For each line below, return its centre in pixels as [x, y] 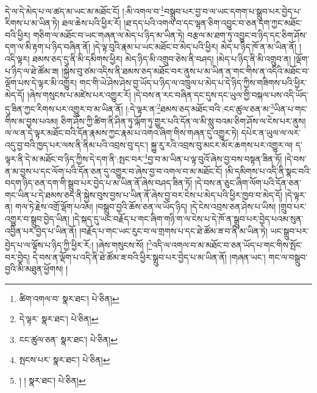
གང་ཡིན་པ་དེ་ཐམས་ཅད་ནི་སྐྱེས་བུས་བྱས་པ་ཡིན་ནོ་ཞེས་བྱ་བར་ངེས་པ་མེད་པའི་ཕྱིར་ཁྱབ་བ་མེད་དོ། [144, 194]
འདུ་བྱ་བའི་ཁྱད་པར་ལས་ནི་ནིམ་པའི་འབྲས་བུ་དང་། [77, 144]
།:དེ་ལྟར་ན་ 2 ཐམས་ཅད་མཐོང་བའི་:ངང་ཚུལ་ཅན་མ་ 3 [200, 108]
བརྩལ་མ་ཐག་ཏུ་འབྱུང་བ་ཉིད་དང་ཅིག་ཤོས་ [247, 34]
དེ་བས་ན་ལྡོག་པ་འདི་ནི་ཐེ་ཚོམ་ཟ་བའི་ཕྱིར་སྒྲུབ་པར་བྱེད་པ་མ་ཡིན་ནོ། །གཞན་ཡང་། [149, 257]
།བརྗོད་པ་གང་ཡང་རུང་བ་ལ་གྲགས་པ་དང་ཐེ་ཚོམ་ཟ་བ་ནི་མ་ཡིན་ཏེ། [173, 230]
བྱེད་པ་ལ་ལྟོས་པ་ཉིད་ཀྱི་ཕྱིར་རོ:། [49, 244]
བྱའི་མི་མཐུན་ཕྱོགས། [34, 269]
